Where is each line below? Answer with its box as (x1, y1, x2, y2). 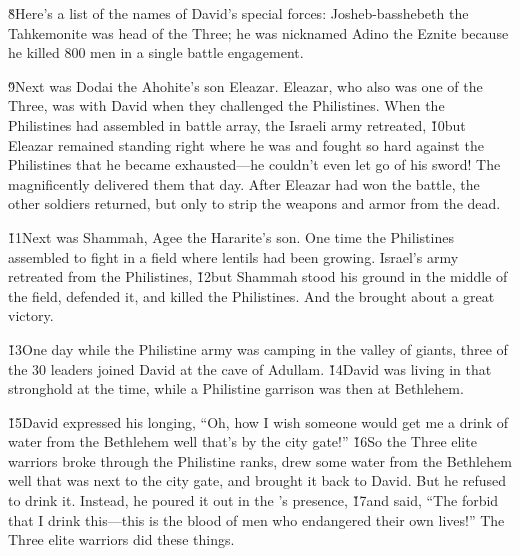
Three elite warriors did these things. (8, 529, 235, 550)
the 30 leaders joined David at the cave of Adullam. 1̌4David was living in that (8, 358, 492, 379)
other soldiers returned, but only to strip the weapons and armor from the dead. (8, 193, 501, 214)
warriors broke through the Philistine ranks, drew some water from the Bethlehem (8, 450, 512, 471)
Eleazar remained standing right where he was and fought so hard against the (8, 134, 484, 155)
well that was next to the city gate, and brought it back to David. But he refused (8, 470, 506, 491)
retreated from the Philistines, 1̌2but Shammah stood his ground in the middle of (8, 266, 508, 287)
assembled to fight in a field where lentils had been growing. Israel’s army (8, 246, 459, 267)
